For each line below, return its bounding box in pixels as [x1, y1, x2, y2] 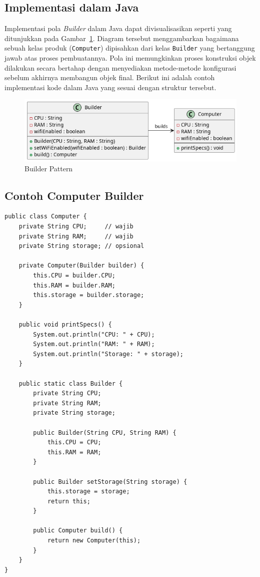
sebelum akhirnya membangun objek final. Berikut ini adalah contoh [4, 72, 215, 83]
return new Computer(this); [47, 537, 141, 544]
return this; [47, 497, 90, 505]
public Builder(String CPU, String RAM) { [33, 429, 176, 436]
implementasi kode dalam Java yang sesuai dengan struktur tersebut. [4, 82, 216, 92]
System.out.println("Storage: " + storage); [33, 350, 183, 358]
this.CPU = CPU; [47, 439, 101, 446]
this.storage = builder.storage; [33, 292, 144, 299]
